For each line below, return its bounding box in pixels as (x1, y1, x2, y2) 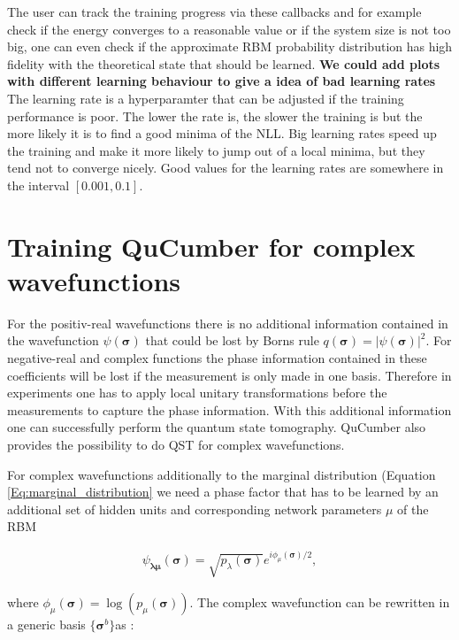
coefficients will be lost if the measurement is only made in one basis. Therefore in (7, 366, 452, 384)
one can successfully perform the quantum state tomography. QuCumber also (7, 418, 426, 436)
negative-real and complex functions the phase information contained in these (7, 349, 427, 367)
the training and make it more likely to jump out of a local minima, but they (7, 141, 425, 159)
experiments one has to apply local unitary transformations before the (7, 383, 387, 402)
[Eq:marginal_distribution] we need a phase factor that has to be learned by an (7, 482, 439, 501)
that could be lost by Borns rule (145, 331, 319, 350)
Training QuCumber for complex (7, 227, 416, 264)
